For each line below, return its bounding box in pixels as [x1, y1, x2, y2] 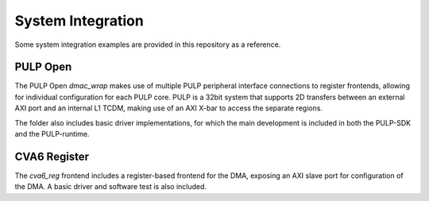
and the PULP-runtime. [14, 129, 90, 139]
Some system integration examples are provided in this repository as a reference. [14, 40, 281, 49]
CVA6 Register [14, 149, 90, 163]
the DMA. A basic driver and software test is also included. [14, 182, 207, 191]
